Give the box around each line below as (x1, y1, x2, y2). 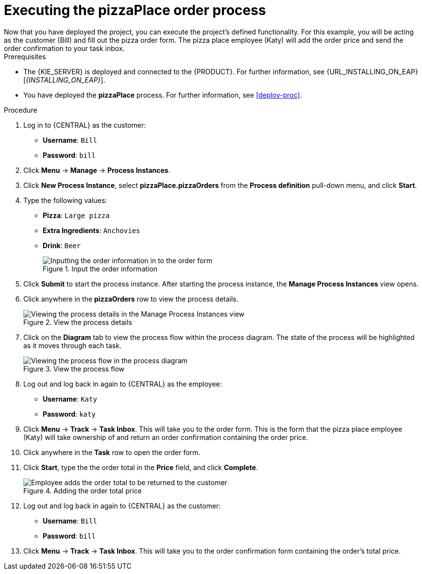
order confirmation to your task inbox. (4, 44, 125, 52)
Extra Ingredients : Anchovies (43, 226, 140, 235)
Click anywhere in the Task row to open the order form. (23, 448, 201, 456)
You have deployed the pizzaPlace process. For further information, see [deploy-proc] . (23, 90, 302, 99)
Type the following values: (23, 196, 107, 204)
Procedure (4, 105, 37, 114)
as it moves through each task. (23, 341, 121, 350)
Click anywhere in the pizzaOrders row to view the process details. (23, 294, 238, 303)
